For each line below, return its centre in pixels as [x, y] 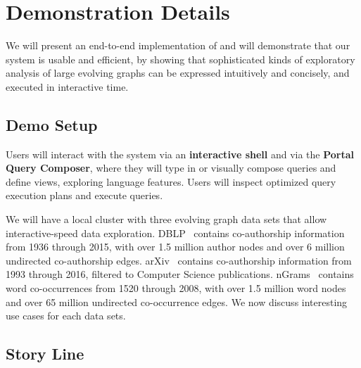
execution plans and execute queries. [84, 195]
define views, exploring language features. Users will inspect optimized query [171, 181]
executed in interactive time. [67, 86]
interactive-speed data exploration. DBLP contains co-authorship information [175, 233]
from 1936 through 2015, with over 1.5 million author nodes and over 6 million [175, 247]
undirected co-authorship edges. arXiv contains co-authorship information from [179, 260]
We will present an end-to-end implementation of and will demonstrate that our [178, 45]
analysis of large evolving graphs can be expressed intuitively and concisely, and [178, 73]
